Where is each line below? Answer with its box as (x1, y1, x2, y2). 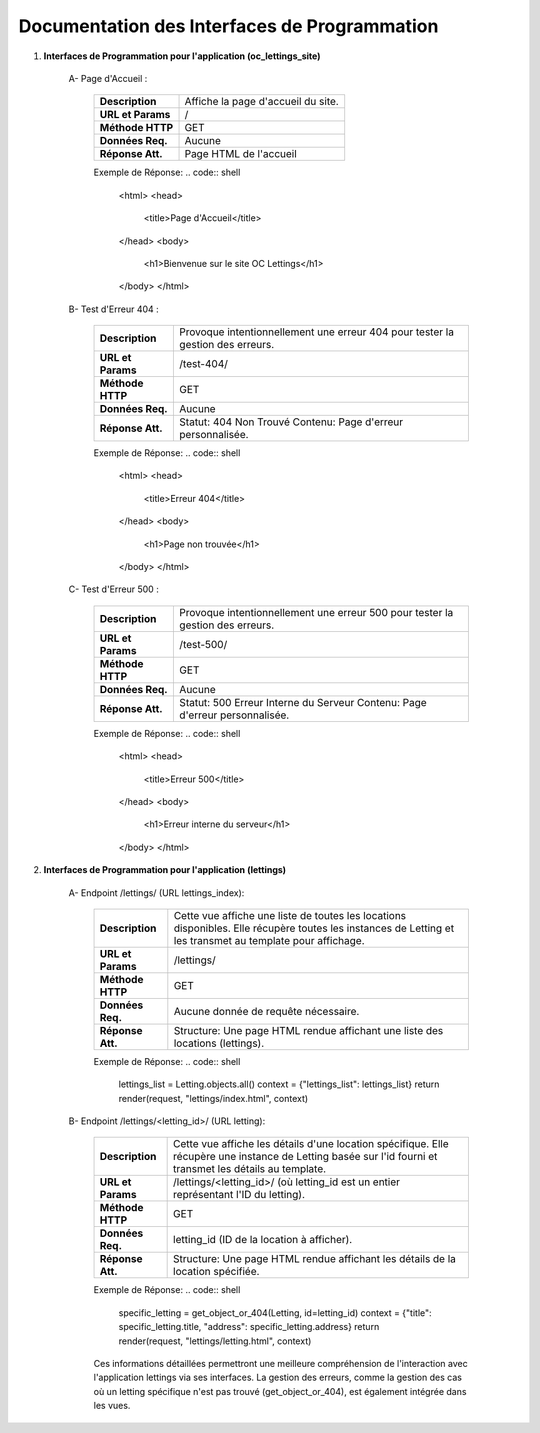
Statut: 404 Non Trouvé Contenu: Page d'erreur (179, 415, 404, 429)
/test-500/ (179, 637, 228, 651)
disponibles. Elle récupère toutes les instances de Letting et (173, 921, 455, 935)
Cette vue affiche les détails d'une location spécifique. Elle (173, 1137, 449, 1151)
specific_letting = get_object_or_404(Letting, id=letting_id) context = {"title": (118, 1306, 432, 1319)
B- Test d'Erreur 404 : (68, 303, 159, 315)
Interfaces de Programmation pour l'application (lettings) (43, 864, 287, 876)
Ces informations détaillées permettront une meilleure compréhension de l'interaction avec (93, 1358, 469, 1370)
